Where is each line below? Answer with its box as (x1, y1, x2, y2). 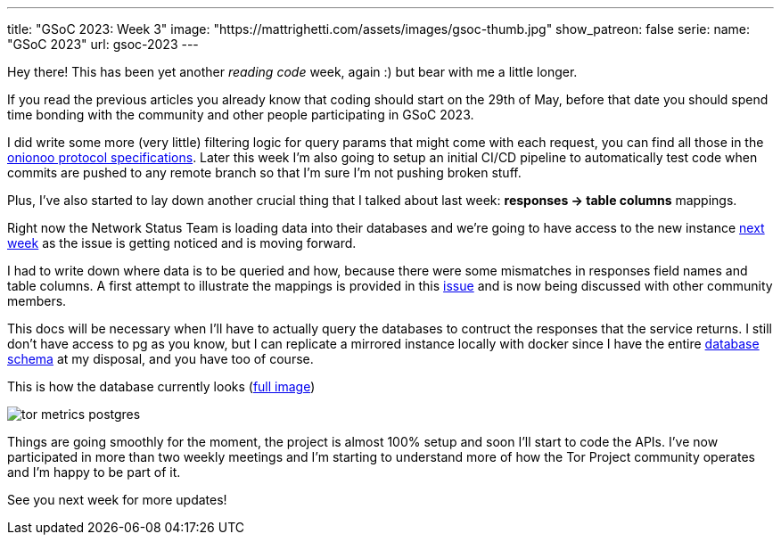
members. (7, 293, 67, 308)
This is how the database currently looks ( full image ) (7, 379, 316, 394)
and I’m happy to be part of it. (7, 464, 181, 480)
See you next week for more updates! (7, 492, 227, 507)
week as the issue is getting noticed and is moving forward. (7, 235, 357, 250)
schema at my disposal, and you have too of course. (7, 351, 314, 366)
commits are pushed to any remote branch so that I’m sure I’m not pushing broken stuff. (7, 165, 522, 180)
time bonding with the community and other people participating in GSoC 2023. (7, 107, 474, 122)
